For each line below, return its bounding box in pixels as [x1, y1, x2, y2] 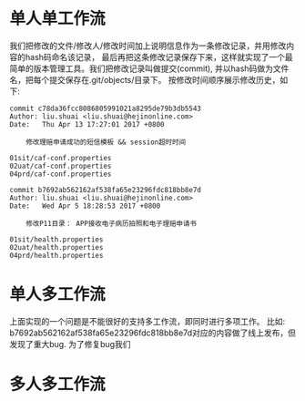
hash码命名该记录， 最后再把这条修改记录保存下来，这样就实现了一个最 [25, 51, 293, 62]
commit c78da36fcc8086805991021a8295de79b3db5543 [9, 104, 202, 113]
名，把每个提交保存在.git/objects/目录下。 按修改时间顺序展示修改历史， [9, 74, 280, 85]
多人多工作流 [9, 375, 107, 395]
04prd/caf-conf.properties [9, 170, 112, 179]
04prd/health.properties [9, 251, 104, 260]
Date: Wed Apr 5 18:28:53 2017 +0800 [9, 201, 161, 211]
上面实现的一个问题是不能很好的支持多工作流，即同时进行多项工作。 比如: [9, 315, 285, 326]
